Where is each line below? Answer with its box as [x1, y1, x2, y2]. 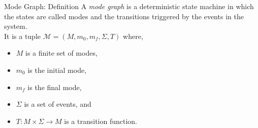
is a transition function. [64, 115, 138, 126]
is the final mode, [27, 81, 82, 92]
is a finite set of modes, [25, 48, 98, 58]
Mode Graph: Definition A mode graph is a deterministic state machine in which [4, 1, 254, 11]
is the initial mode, [27, 64, 87, 75]
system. [4, 21, 27, 31]
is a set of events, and [24, 99, 91, 109]
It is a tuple [4, 30, 41, 41]
